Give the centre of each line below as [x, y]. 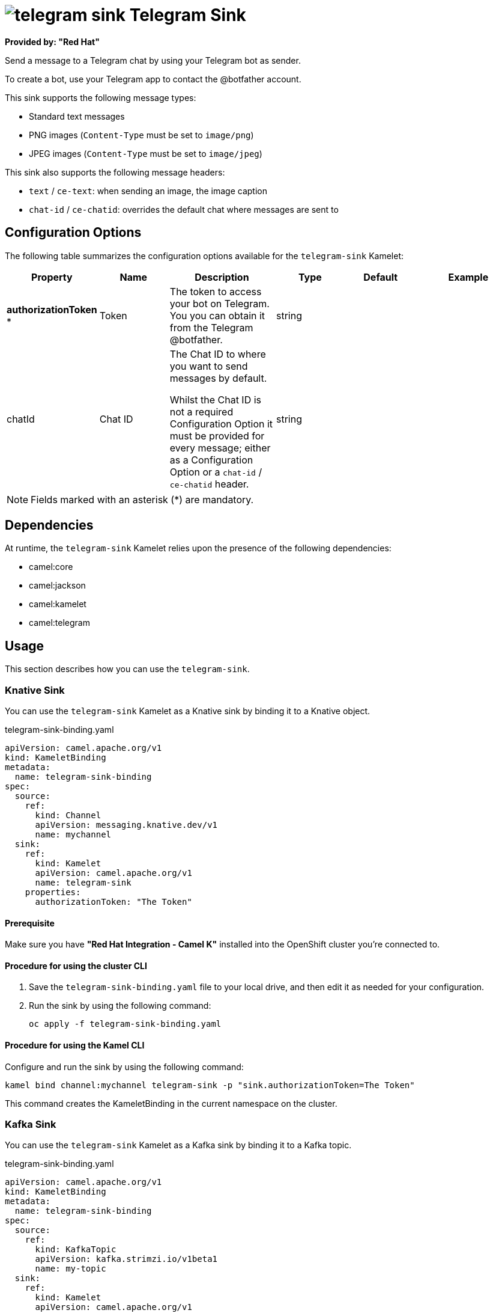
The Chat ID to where [218, 354]
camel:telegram [59, 623]
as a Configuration [211, 460]
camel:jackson [57, 586]
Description [222, 277]
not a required [201, 412]
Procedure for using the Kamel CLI [75, 1045]
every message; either [220, 448]
